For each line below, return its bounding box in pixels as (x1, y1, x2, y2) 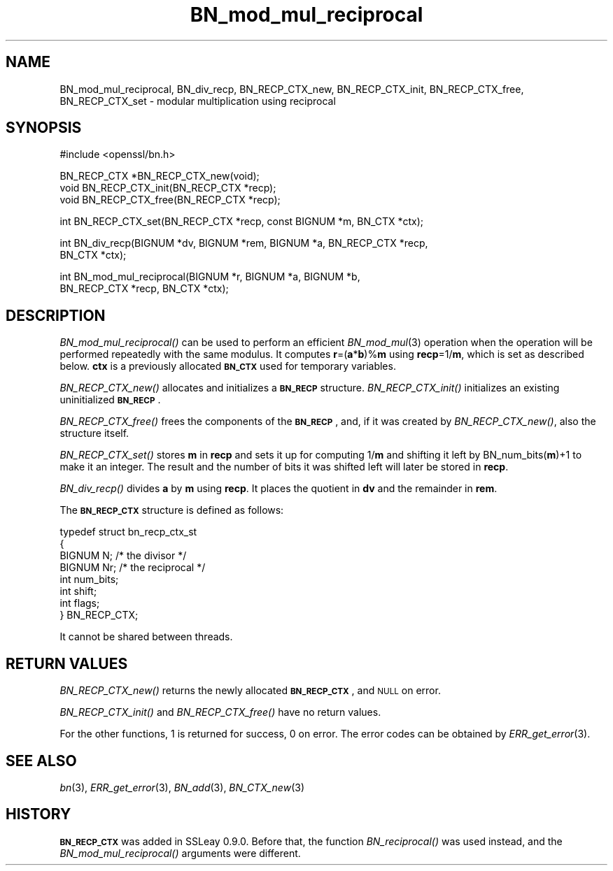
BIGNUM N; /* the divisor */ (59, 549, 187, 562)
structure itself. (59, 427, 129, 440)
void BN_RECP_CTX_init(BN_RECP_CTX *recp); (59, 182, 276, 194)
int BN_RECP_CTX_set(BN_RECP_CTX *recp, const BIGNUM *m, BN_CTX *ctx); (59, 215, 424, 228)
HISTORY (6, 805, 71, 823)
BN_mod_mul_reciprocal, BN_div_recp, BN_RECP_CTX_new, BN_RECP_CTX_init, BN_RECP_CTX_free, (59, 82, 524, 95)
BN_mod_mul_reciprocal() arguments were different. (59, 847, 301, 859)
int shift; (59, 585, 97, 598)
